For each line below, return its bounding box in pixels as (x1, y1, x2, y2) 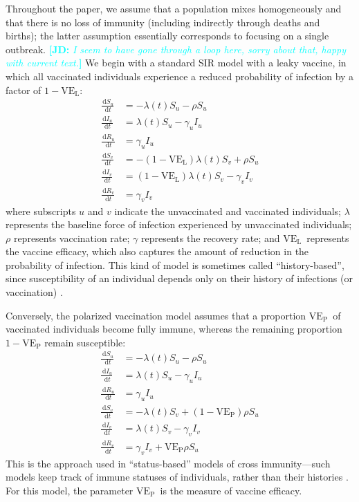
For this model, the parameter (6, 483, 134, 497)
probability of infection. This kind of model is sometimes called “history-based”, (6, 257, 344, 272)
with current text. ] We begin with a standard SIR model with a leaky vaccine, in (6, 55, 347, 70)
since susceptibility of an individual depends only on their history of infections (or (6, 271, 353, 286)
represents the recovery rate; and (140, 230, 280, 245)
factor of (6, 82, 42, 97)
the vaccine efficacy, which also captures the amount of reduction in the (6, 244, 309, 259)
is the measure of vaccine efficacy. (160, 483, 302, 497)
